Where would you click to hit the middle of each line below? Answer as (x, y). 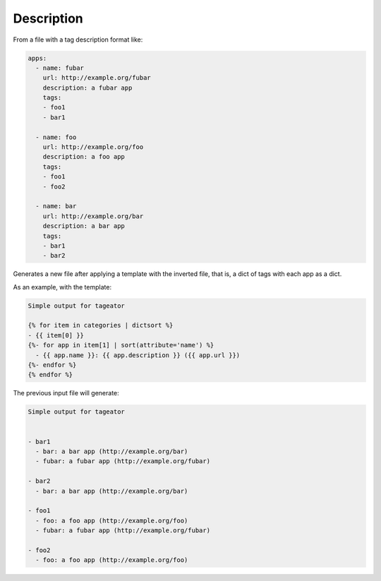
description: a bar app (84, 226)
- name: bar (56, 206)
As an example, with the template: (62, 287)
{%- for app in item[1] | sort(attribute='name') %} (121, 345)
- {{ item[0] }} (56, 335)
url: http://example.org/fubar (97, 78)
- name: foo (56, 137)
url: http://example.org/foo (93, 147)
